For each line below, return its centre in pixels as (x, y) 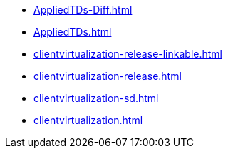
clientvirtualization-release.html (108, 76)
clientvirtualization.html (88, 120)
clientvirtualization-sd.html (96, 98)
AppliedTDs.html (73, 32)
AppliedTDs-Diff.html (83, 10)
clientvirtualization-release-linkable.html (128, 54)
